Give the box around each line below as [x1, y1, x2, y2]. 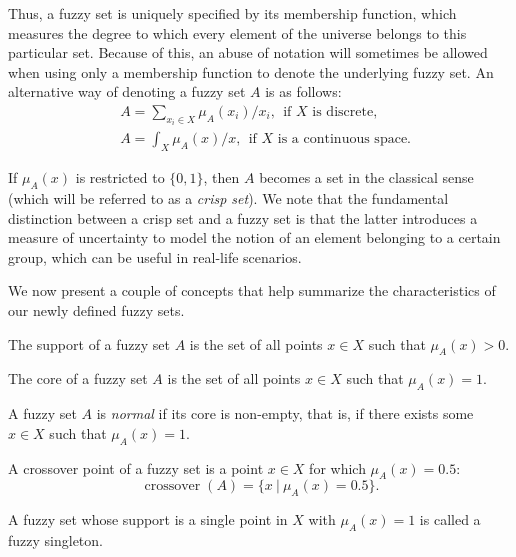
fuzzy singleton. [8, 530, 103, 550]
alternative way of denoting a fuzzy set [8, 81, 246, 102]
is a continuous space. [277, 132, 411, 147]
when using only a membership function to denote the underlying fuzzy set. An [8, 61, 494, 82]
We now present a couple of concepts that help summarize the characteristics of [8, 280, 496, 301]
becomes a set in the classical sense [259, 167, 474, 188]
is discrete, [312, 104, 378, 119]
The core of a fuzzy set [8, 368, 148, 389]
